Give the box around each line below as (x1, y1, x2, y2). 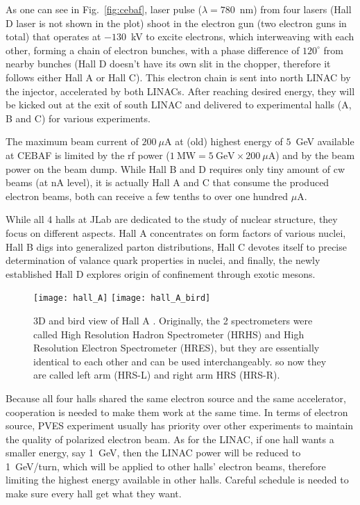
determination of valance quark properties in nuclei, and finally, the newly (6, 253, 320, 267)
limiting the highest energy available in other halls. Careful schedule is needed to (6, 472, 349, 487)
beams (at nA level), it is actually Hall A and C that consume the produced (6, 175, 329, 190)
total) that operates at (6, 29, 101, 44)
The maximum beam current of (6, 134, 139, 149)
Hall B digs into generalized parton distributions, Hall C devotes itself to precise (6, 239, 347, 254)
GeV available (295, 134, 354, 149)
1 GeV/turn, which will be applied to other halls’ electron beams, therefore (6, 458, 326, 473)
